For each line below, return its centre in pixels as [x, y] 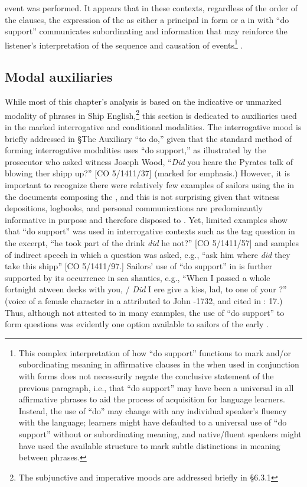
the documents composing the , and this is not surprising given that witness [142, 196]
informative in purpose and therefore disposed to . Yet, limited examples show [146, 219]
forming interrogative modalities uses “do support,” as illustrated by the [135, 150]
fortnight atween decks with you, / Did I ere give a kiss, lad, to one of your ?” [146, 289]
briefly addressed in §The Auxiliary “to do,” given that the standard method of [148, 138]
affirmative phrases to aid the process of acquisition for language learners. [152, 399]
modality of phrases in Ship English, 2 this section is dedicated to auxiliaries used [151, 114]
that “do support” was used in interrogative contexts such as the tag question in [150, 231]
